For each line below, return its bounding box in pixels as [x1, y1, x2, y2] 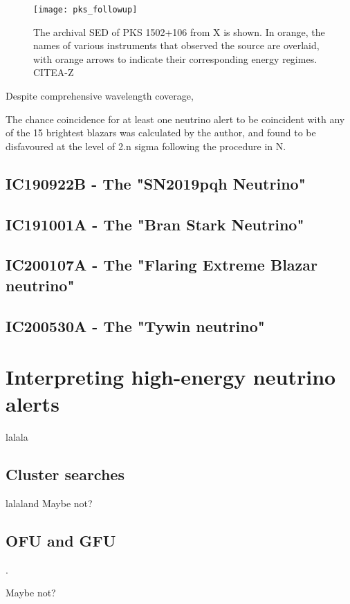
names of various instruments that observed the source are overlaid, [33, 38, 320, 53]
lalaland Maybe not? [6, 496, 93, 511]
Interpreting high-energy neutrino [6, 363, 336, 391]
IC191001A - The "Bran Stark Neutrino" [6, 213, 304, 235]
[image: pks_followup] [33, 5, 138, 15]
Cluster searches [6, 464, 125, 485]
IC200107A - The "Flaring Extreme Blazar [6, 254, 317, 275]
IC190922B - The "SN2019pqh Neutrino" [6, 172, 306, 194]
